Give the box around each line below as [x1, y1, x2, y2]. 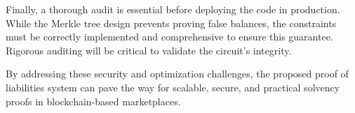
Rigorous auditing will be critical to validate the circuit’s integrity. [6, 43, 292, 57]
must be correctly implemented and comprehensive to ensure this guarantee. [6, 29, 333, 44]
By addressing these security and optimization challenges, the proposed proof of [6, 66, 349, 81]
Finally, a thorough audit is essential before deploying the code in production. [6, 2, 340, 16]
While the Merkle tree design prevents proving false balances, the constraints [6, 15, 337, 30]
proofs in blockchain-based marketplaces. [6, 93, 181, 108]
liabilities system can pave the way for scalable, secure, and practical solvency [6, 80, 340, 94]
